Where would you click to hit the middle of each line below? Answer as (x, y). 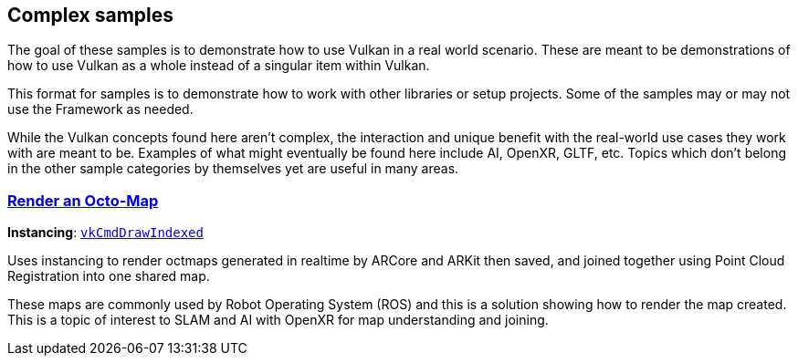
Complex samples (91, 15)
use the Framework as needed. (100, 109)
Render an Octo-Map (83, 200)
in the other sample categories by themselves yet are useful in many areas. (233, 169)
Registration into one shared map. (109, 276)
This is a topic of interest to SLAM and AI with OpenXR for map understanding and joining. (278, 320)
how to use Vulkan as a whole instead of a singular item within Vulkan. (219, 66)
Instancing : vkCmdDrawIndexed (105, 233)
